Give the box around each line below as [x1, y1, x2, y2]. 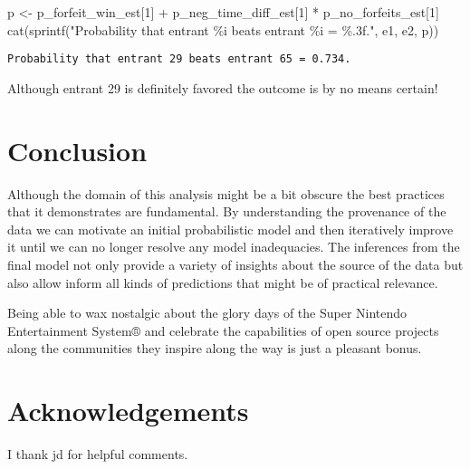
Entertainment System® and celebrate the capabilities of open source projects [7, 321, 439, 340]
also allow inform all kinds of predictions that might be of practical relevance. [7, 273, 438, 292]
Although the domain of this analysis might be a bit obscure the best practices [7, 184, 445, 203]
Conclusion [7, 131, 148, 168]
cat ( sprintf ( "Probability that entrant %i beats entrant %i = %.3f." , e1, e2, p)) [7, 20, 439, 39]
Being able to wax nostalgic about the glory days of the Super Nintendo [7, 303, 408, 322]
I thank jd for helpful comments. [7, 445, 188, 464]
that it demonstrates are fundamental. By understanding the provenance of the [7, 202, 446, 221]
